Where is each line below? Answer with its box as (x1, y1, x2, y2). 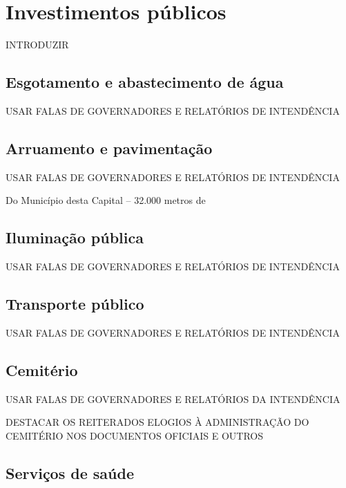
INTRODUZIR (6, 37, 69, 52)
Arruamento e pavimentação (6, 137, 213, 158)
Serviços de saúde (6, 462, 134, 483)
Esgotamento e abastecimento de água (6, 71, 284, 93)
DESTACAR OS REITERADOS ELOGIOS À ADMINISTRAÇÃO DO (6, 415, 309, 429)
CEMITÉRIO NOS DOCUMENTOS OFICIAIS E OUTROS (6, 428, 263, 442)
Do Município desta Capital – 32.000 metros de (6, 193, 206, 207)
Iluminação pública (6, 227, 144, 248)
